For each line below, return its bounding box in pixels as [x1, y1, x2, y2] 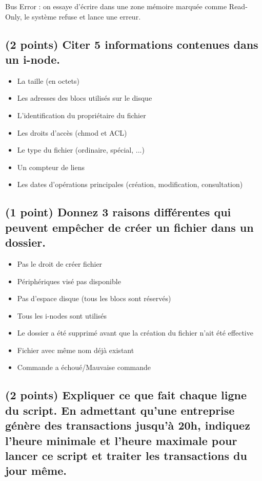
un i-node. [5, 51, 60, 67]
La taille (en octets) [17, 75, 79, 86]
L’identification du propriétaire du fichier [17, 109, 146, 120]
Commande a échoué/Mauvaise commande [17, 362, 151, 373]
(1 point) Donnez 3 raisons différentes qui [5, 204, 231, 220]
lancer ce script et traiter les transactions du [5, 448, 247, 464]
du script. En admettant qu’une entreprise [5, 402, 235, 418]
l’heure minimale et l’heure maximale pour [5, 432, 237, 448]
